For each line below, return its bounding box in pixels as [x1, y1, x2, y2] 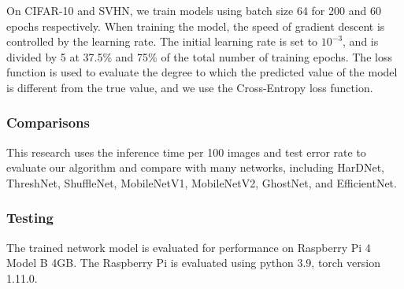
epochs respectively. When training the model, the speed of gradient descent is [6, 17, 385, 34]
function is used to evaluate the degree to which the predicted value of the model [6, 64, 398, 80]
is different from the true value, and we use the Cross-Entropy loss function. [6, 79, 373, 95]
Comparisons [6, 113, 90, 132]
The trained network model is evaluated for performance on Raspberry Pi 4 [6, 239, 371, 255]
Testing [6, 208, 54, 228]
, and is [343, 33, 379, 50]
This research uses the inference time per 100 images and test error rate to [6, 143, 366, 160]
